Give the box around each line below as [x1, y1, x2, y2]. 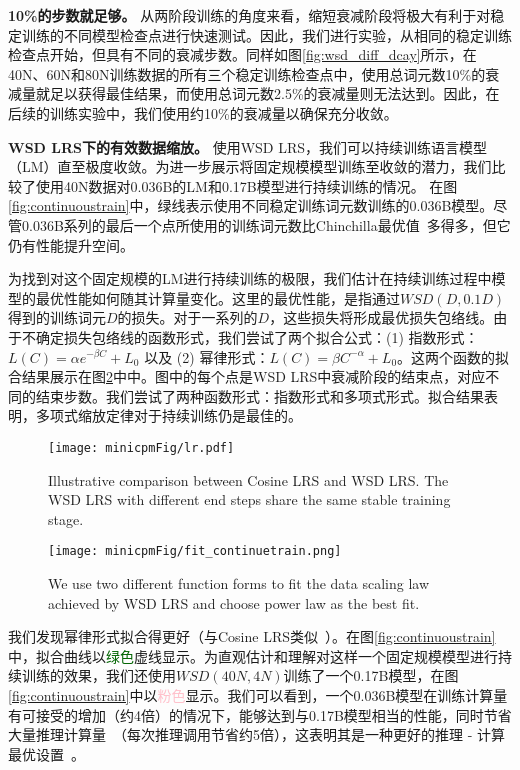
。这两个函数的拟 [397, 346, 510, 367]
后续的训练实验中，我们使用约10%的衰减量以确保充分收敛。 [8, 102, 398, 123]
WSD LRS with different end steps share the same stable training [48, 489, 451, 510]
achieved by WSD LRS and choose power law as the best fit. [48, 592, 420, 613]
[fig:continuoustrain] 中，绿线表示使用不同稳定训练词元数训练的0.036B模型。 [8, 195, 494, 216]
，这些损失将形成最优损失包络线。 [269, 307, 494, 328]
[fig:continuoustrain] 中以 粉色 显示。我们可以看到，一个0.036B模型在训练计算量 [8, 684, 508, 705]
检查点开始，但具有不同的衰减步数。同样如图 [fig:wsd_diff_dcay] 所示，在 [8, 44, 477, 65]
